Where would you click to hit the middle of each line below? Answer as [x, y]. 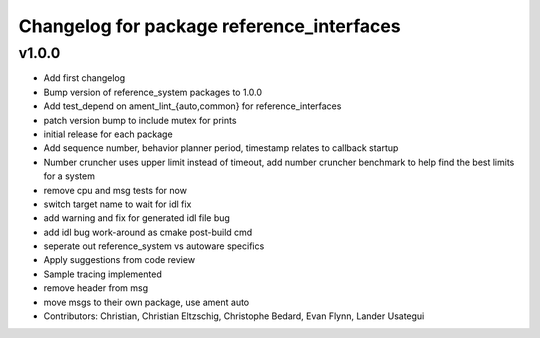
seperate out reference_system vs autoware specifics [154, 246]
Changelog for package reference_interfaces [209, 26]
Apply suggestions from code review [119, 260]
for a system [69, 176]
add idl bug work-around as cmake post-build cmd [148, 232]
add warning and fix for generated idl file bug [136, 218]
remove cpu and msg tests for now [115, 190]
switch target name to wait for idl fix [117, 204]
